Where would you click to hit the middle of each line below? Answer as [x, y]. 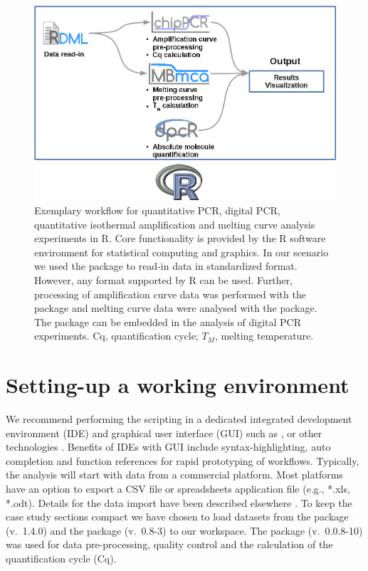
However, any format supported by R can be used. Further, [164, 279]
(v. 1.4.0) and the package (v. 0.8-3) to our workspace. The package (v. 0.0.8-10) [184, 530]
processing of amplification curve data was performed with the [170, 294]
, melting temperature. [264, 336]
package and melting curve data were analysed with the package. [176, 308]
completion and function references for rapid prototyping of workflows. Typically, [183, 460]
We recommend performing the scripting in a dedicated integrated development [179, 419]
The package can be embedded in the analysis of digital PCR [168, 321]
